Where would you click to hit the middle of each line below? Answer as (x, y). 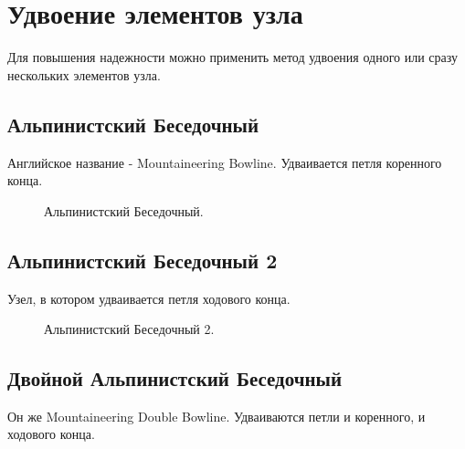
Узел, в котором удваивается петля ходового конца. (149, 298)
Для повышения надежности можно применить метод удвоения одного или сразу (232, 57)
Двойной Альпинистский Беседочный (175, 378)
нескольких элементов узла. (84, 74)
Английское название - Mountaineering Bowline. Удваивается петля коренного (225, 162)
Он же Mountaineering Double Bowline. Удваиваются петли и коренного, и (217, 416)
